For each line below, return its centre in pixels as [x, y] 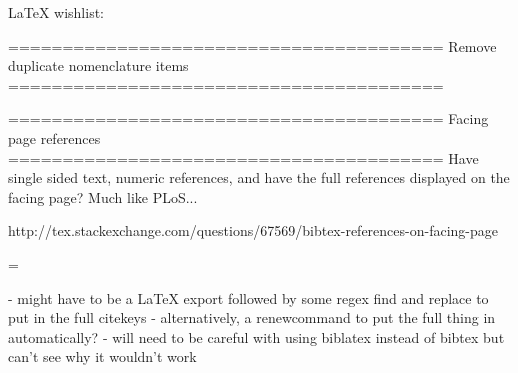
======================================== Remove [252, 45]
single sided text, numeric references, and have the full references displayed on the [259, 177]
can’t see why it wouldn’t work [102, 356]
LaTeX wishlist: [56, 12]
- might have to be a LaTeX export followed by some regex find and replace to [248, 297]
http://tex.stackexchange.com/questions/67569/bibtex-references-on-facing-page [253, 230]
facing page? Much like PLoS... [103, 196]
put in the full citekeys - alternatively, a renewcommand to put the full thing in [252, 317]
